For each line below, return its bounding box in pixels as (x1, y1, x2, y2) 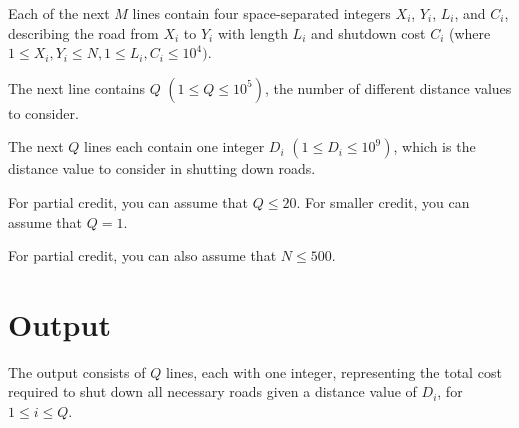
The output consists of (8, 361, 146, 382)
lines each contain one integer (84, 136, 265, 157)
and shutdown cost (310, 22, 426, 43)
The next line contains (8, 77, 145, 98)
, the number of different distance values (264, 77, 512, 98)
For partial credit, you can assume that (8, 191, 249, 212)
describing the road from (8, 22, 159, 43)
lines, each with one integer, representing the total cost (165, 361, 502, 382)
